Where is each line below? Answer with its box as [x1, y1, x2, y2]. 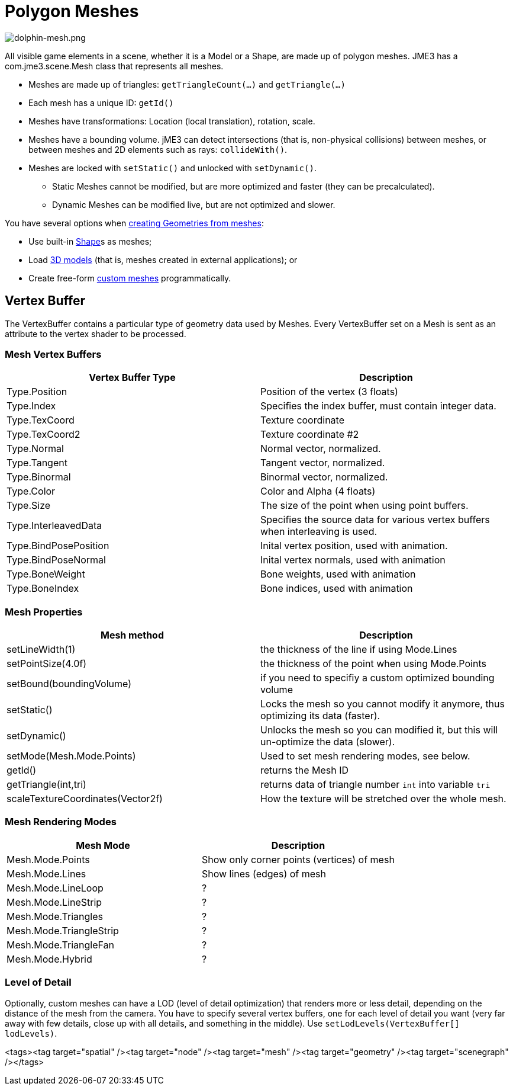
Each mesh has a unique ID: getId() [28, 97, 174, 108]
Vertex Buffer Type [89, 371, 176, 384]
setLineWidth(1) [7, 643, 76, 656]
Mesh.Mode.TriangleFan [7, 938, 114, 951]
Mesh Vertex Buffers [5, 348, 102, 360]
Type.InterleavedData [7, 520, 102, 532]
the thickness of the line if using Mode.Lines [260, 643, 457, 656]
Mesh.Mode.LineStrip [7, 896, 102, 908]
